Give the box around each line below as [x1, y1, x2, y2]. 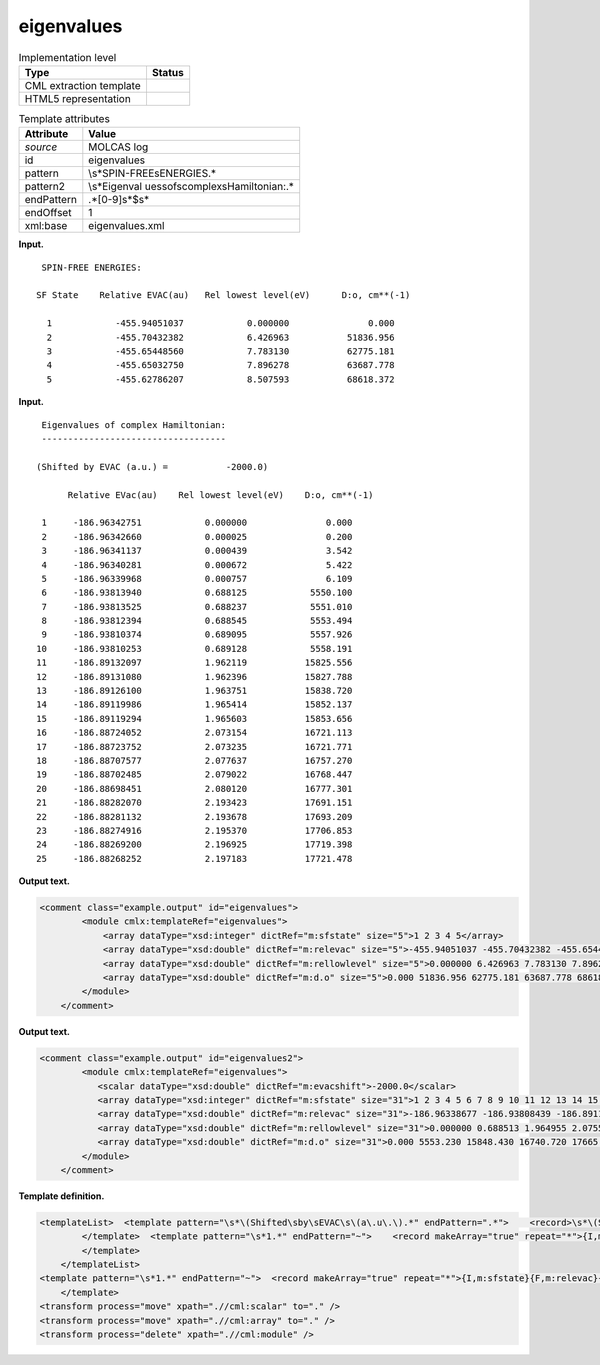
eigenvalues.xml [88, 219, 165, 233]
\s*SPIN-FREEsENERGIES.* [88, 166, 217, 180]
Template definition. [18, 1190, 105, 1202]
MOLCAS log [88, 140, 149, 154]
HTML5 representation [24, 91, 132, 105]
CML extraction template [24, 78, 141, 92]
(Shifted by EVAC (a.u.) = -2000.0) [36, 461, 269, 472]
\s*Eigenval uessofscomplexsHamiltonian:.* [88, 180, 295, 194]
